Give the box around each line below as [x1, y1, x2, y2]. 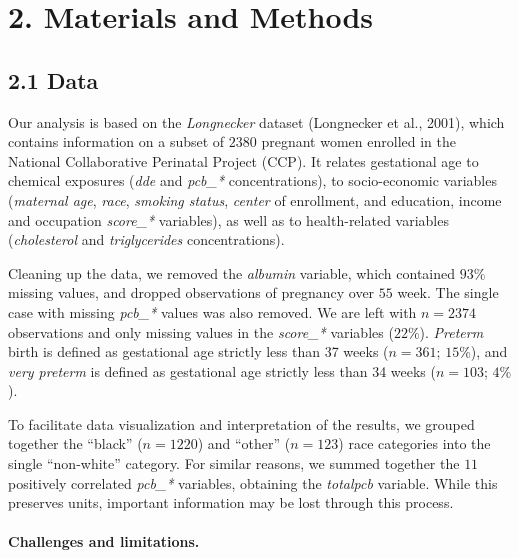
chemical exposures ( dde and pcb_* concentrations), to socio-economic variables [8, 170, 497, 191]
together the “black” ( [8, 433, 143, 454]
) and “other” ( [197, 433, 291, 454]
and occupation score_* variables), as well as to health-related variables [8, 209, 449, 230]
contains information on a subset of [8, 131, 225, 152]
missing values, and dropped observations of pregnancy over [8, 282, 375, 303]
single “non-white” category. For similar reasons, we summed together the [8, 453, 460, 474]
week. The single [397, 282, 499, 303]
